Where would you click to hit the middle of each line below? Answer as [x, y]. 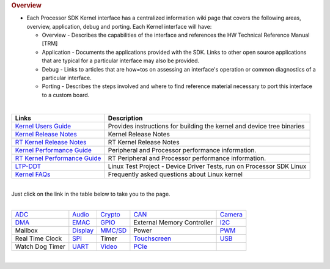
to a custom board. [66, 95]
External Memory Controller [173, 222]
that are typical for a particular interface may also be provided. [121, 61]
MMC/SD [114, 230]
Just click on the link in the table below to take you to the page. [91, 194]
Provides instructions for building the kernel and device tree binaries [206, 126]
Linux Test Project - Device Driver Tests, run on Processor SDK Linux [207, 166]
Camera [231, 214]
